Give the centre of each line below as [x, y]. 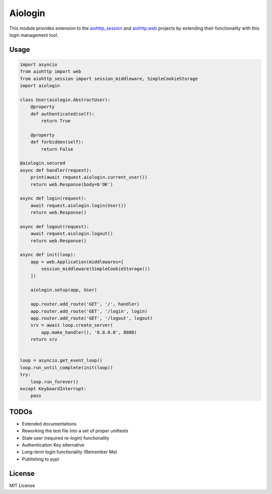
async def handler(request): [56, 170]
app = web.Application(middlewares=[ [77, 262]
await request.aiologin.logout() [72, 234]
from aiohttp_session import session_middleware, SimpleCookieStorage [109, 79]
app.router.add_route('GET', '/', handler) [85, 304]
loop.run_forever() [55, 382]
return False [57, 149]
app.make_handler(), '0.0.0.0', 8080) [89, 332]
